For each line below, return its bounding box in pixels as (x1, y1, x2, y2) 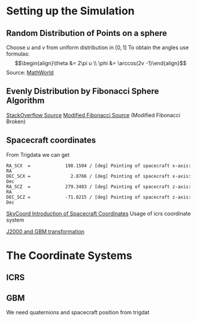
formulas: (6, 50, 30, 57)
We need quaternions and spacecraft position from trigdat (6, 309, 150, 316)
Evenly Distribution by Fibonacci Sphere (6, 86, 159, 96)
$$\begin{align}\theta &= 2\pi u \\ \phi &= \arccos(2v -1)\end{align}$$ (14, 60, 187, 66)
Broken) (6, 118, 26, 125)
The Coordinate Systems (6, 248, 133, 262)
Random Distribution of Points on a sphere (6, 28, 168, 38)
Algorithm (6, 96, 45, 106)
